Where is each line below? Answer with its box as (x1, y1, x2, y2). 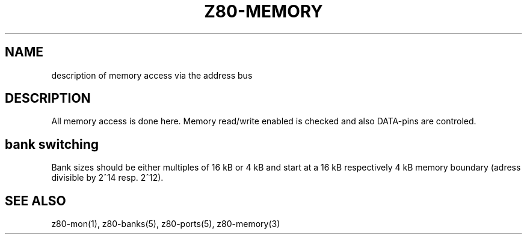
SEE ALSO (5, 193, 66, 208)
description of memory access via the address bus (51, 70, 253, 80)
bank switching (5, 136, 99, 152)
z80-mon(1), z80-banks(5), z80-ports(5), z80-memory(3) (51, 219, 280, 229)
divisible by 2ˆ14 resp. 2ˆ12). (51, 172, 164, 183)
